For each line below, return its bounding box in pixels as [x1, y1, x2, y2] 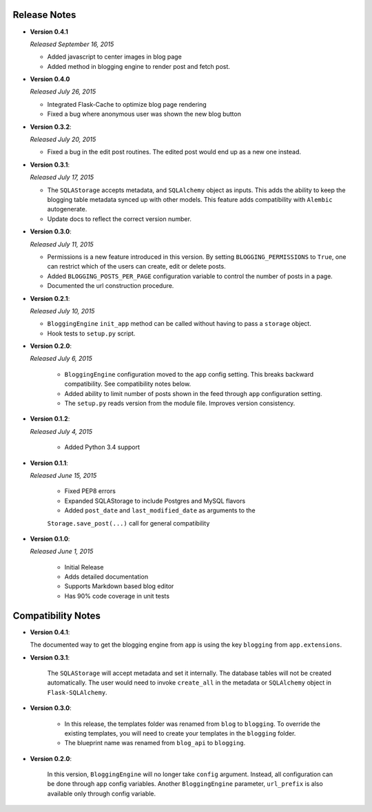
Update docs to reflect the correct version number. [47, 214, 192, 223]
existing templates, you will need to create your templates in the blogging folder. [64, 729, 296, 737]
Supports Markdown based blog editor [64, 582, 174, 590]
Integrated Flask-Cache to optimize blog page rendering [47, 100, 207, 108]
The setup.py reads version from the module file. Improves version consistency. [64, 399, 296, 408]
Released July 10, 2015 [30, 306, 95, 315]
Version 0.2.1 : [30, 294, 70, 302]
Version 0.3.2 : [30, 123, 72, 131]
